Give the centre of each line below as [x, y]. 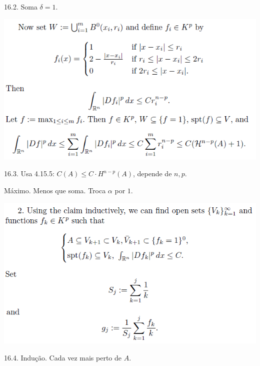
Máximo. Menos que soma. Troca [55, 191]
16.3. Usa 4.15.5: [29, 173]
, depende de [152, 173]
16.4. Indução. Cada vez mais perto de [63, 357]
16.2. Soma [21, 7]
